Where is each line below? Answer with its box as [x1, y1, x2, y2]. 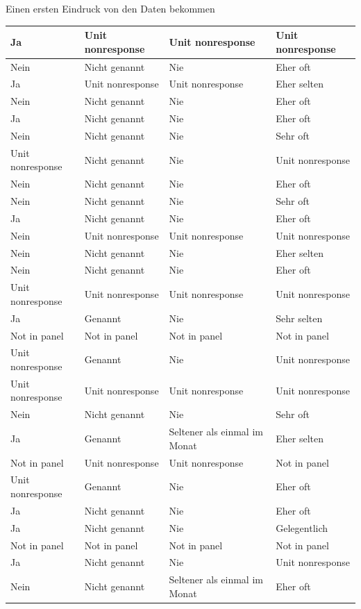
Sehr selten [276, 310, 323, 325]
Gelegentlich [276, 520, 328, 535]
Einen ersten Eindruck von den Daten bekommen [6, 1, 215, 15]
